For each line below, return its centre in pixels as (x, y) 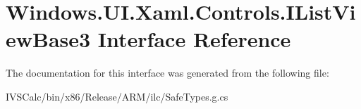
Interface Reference (194, 39)
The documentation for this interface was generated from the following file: (167, 73)
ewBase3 (48, 39)
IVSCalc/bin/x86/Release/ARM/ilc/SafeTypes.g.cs (117, 96)
